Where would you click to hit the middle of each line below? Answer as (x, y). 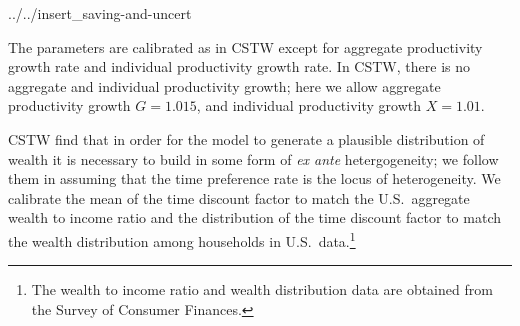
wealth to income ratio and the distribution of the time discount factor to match (254, 217)
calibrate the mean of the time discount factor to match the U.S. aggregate (239, 197)
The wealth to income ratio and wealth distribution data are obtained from (262, 289)
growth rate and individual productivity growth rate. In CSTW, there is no (239, 66)
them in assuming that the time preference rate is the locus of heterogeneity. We (254, 178)
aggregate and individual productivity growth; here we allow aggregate (224, 85)
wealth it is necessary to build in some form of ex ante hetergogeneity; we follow (253, 158)
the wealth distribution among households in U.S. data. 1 (182, 239)
